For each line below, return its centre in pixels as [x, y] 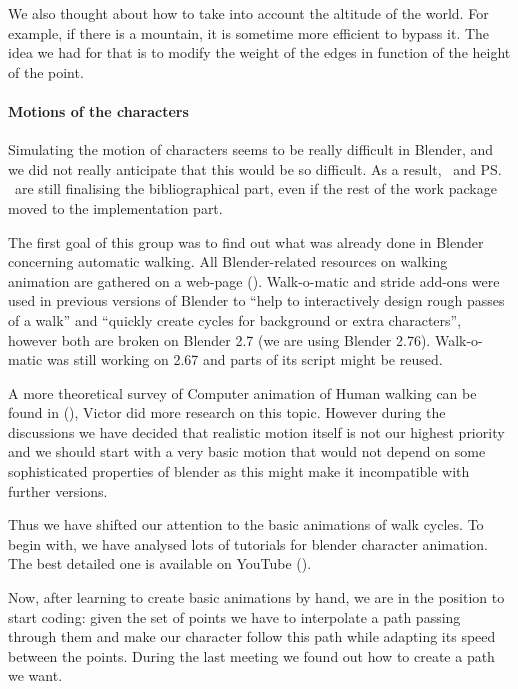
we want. [35, 675]
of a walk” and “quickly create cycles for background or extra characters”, [235, 319]
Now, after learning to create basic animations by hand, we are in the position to [256, 597]
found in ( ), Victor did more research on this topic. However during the [227, 412]
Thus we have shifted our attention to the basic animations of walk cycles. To [246, 524]
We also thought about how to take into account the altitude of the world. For [248, 13]
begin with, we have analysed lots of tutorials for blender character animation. [248, 543]
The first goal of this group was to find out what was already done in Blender [246, 241]
